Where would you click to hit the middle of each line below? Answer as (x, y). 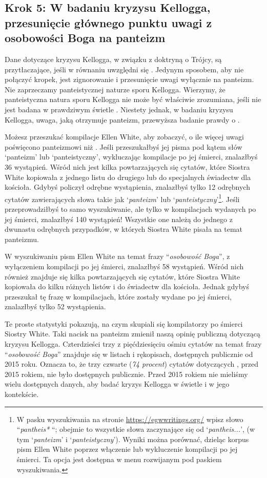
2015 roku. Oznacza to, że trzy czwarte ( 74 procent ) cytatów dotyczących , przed (131, 364)
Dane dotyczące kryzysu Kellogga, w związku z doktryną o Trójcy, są (113, 59)
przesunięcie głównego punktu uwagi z (108, 22)
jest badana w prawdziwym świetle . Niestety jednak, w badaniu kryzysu (119, 109)
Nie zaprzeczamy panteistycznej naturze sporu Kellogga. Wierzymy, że (115, 89)
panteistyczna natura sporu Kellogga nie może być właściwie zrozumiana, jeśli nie (133, 99)
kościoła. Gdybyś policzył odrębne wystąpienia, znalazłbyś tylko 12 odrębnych (127, 187)
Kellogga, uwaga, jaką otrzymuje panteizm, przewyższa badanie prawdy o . (122, 119)
